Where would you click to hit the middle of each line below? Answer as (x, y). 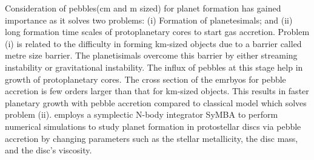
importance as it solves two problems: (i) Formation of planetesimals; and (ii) (149, 20)
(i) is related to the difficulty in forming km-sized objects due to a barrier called (153, 43)
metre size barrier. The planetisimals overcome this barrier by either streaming (151, 55)
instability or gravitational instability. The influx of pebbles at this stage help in (154, 67)
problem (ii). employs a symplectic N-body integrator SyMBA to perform (142, 114)
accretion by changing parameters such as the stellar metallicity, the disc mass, (152, 138)
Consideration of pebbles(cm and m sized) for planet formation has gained (143, 8)
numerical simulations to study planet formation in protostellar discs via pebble (153, 126)
